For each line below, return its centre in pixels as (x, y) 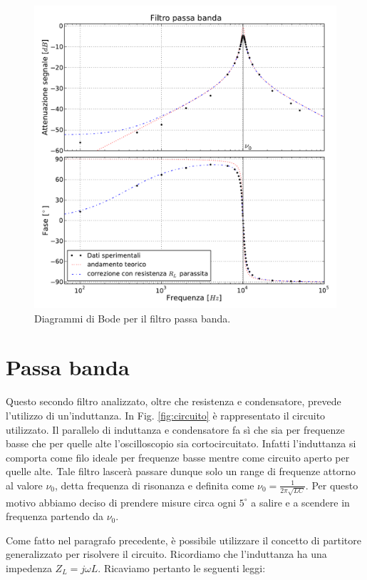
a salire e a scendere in (300, 502)
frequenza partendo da (55, 516)
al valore (24, 485)
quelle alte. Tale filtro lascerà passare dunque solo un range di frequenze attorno (181, 471)
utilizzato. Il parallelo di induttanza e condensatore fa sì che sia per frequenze (175, 429)
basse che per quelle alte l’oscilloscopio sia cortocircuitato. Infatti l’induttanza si (181, 443)
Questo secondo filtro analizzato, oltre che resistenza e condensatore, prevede (174, 401)
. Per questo (332, 485)
